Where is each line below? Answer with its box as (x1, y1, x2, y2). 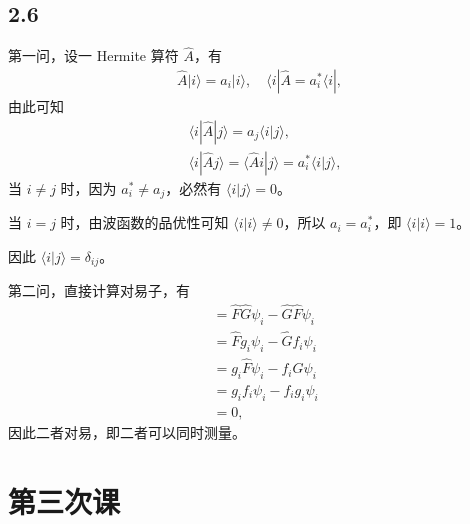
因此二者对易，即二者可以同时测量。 (8, 421, 246, 442)
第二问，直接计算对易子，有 (8, 280, 190, 301)
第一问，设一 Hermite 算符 (8, 45, 179, 66)
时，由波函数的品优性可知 (60, 212, 229, 233)
